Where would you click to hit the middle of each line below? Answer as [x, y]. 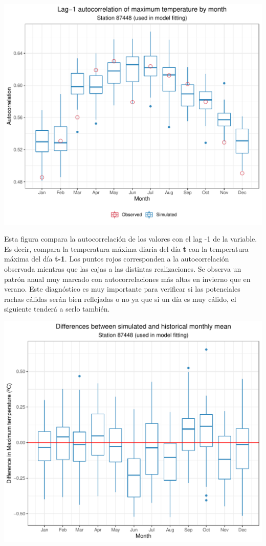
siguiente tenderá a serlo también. [57, 309]
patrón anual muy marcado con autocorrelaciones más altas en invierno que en [127, 279]
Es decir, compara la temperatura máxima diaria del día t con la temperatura [126, 248]
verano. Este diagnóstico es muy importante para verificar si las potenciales [122, 289]
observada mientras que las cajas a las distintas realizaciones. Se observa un [123, 269]
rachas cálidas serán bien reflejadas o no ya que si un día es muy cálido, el [120, 299]
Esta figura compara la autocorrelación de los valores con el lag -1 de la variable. [131, 239]
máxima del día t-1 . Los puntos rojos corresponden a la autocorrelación [117, 259]
